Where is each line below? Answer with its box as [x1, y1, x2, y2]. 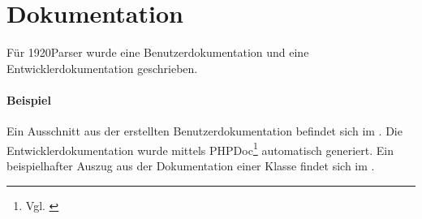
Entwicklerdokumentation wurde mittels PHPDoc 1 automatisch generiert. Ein [6, 139, 394, 158]
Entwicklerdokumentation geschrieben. [6, 59, 198, 76]
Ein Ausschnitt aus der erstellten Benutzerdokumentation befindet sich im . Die [6, 122, 403, 140]
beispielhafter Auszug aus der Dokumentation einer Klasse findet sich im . [6, 157, 375, 174]
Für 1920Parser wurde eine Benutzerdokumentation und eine [6, 44, 309, 61]
